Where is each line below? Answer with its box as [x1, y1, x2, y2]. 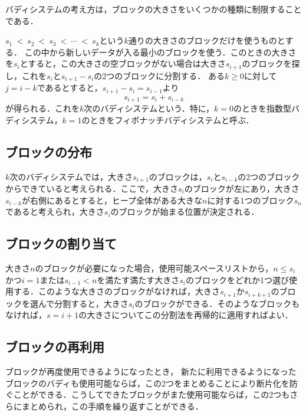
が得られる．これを [5, 102, 80, 114]
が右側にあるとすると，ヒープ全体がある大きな [21, 194, 203, 206]
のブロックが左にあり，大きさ [184, 182, 300, 195]
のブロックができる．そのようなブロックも [134, 297, 300, 309]
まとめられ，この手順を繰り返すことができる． [21, 399, 203, 412]
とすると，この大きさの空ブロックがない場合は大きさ [19, 57, 226, 70]
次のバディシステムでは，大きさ [9, 170, 133, 182]
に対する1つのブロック [207, 194, 294, 206]
